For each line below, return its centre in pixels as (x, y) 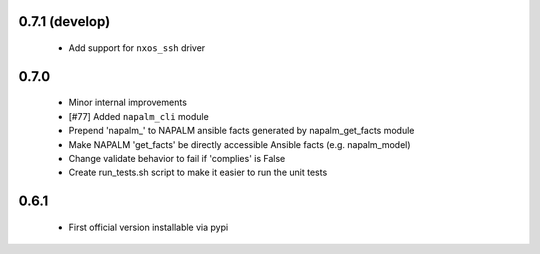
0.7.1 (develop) (64, 21)
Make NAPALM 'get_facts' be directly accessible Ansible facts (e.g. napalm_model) (239, 144)
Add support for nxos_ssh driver (137, 48)
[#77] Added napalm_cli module (138, 116)
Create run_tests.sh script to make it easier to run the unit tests (198, 172)
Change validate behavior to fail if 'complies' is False (177, 158)
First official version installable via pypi (148, 227)
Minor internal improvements (127, 102)
